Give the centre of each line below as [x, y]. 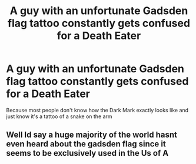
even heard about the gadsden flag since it [86, 144]
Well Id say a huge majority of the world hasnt [92, 135]
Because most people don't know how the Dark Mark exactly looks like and [97, 110]
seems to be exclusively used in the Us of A [87, 153]
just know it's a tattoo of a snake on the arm [59, 116]
